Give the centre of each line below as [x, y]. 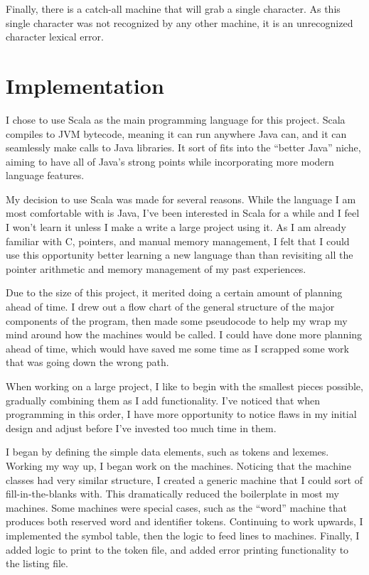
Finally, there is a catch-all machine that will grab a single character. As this [173, 9]
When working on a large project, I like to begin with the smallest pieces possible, [184, 386]
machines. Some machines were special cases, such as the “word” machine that [177, 507]
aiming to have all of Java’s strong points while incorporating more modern [170, 161]
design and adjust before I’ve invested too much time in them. [141, 428]
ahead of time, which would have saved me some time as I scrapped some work [177, 348]
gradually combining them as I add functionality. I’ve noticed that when [163, 400]
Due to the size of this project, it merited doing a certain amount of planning [174, 292]
